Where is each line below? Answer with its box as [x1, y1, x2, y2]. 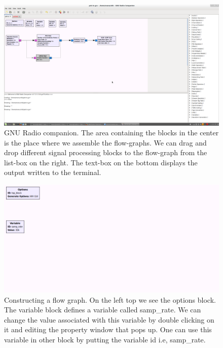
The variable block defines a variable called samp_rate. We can [4, 304, 201, 315]
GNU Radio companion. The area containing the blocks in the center [4, 127, 219, 138]
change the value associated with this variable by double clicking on [4, 314, 214, 325]
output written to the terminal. [4, 167, 101, 178]
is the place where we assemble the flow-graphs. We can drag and [4, 137, 207, 148]
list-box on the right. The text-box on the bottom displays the [4, 157, 198, 167]
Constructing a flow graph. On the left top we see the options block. [4, 294, 216, 305]
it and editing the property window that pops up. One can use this [4, 324, 212, 335]
